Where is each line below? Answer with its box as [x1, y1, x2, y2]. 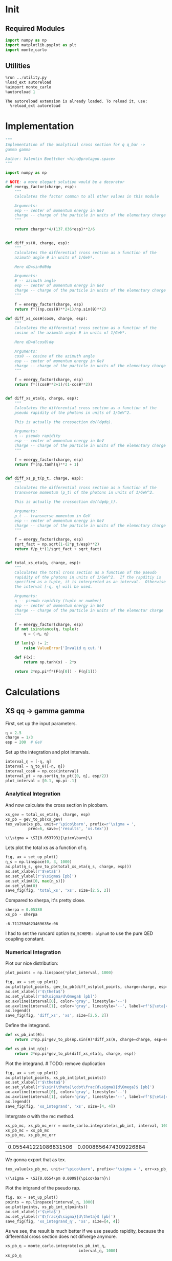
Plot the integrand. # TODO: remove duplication [5, 1060, 106, 1067]
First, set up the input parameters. [5, 720, 77, 726]
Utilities [5, 62, 31, 70]
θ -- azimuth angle [14, 278, 56, 283]
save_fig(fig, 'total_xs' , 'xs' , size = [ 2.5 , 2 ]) [5, 888, 111, 893]
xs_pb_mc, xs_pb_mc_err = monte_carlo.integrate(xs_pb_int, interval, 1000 [5, 1123, 170, 1128]
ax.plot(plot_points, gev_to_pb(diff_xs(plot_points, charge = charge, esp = [5, 984, 168, 989]
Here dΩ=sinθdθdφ [14, 264, 52, 269]
